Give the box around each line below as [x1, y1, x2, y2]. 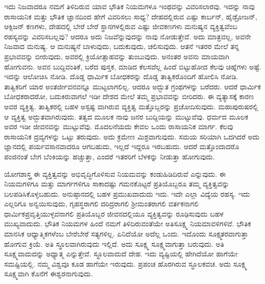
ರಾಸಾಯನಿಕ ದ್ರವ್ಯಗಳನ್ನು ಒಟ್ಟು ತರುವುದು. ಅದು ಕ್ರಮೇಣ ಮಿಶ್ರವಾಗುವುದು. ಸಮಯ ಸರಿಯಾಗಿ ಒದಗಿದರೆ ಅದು [4, 131, 260, 141]
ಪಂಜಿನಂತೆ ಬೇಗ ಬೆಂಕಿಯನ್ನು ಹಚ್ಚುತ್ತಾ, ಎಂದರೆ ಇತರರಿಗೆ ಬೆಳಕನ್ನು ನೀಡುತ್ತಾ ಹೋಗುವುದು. [4, 151, 215, 161]
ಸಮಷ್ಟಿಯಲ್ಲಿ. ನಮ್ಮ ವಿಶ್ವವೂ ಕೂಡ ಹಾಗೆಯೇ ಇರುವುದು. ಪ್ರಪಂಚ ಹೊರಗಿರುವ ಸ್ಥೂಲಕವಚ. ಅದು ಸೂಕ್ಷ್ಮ [4, 258, 247, 269]
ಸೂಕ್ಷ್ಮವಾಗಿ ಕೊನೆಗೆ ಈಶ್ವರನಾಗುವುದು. [4, 268, 93, 279]
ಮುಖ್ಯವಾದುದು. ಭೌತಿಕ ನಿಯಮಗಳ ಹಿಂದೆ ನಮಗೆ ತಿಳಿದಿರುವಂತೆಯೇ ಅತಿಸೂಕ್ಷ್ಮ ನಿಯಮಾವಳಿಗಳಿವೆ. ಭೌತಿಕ [4, 218, 251, 229]
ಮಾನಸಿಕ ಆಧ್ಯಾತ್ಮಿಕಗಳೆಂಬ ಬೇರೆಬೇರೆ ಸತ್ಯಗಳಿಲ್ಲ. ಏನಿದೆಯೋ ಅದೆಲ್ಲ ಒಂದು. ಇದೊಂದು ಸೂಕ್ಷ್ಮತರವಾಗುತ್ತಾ [4, 228, 249, 239]
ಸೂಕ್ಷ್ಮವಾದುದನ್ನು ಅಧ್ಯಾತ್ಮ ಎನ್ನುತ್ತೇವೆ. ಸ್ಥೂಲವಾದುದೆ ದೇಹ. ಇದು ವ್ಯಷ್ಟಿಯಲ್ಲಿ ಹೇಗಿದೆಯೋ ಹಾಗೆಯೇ [4, 248, 238, 259]
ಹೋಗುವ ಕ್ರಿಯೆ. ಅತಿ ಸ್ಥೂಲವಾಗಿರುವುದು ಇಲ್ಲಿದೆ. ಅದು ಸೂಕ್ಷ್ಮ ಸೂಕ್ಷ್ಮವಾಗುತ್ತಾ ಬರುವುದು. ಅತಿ [4, 238, 225, 249]
